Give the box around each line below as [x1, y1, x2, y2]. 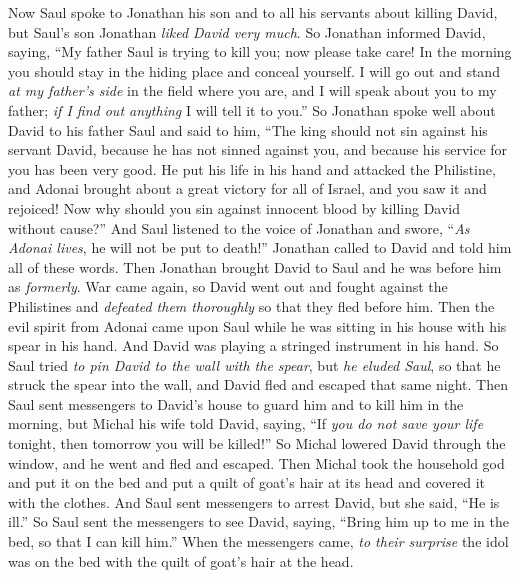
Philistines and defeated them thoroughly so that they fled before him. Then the [8, 295, 495, 316]
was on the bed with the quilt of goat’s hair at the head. [8, 550, 354, 571]
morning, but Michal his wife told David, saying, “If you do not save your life [8, 413, 484, 434]
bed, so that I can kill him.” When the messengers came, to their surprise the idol [8, 531, 509, 552]
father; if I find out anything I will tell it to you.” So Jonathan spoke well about [8, 99, 496, 120]
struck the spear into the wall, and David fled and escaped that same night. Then [8, 374, 508, 395]
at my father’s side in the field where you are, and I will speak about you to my [8, 80, 497, 101]
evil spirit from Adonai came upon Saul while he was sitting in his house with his [8, 315, 507, 336]
